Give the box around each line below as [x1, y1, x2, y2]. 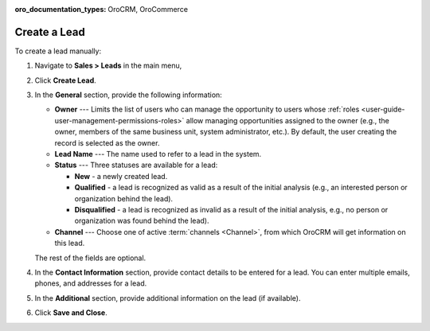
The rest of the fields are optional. [34, 253, 147, 263]
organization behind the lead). [74, 193, 174, 203]
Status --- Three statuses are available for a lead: [54, 160, 218, 170]
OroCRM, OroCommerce [107, 5, 189, 14]
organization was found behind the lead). [74, 216, 209, 226]
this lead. [54, 239, 85, 248]
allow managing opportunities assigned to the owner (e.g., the [186, 115, 389, 125]
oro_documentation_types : [14, 5, 107, 14]
